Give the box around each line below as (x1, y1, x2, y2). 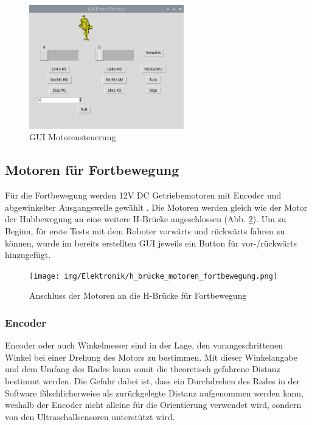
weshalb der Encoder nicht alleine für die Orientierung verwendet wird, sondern (5, 398, 302, 411)
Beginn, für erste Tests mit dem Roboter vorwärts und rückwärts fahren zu (5, 225, 285, 237)
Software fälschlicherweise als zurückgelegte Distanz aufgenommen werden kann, (5, 386, 304, 399)
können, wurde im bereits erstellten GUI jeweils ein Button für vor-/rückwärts (5, 236, 297, 249)
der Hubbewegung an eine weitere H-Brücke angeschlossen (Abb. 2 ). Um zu (5, 212, 286, 225)
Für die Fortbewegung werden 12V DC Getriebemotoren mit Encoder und (5, 189, 282, 202)
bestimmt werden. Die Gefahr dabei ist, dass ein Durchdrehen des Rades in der (5, 375, 300, 387)
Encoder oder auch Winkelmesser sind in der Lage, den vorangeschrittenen (5, 339, 283, 352)
